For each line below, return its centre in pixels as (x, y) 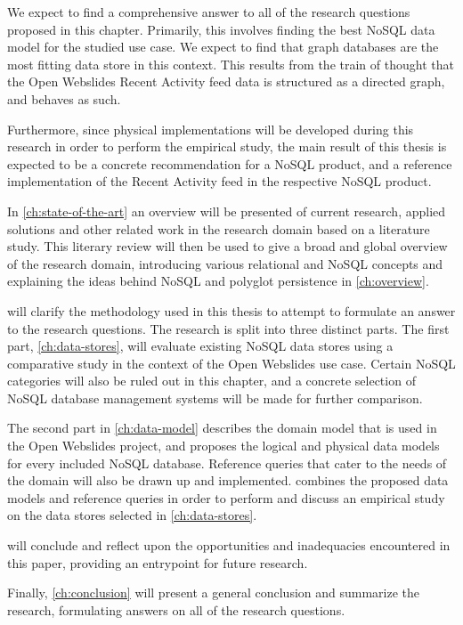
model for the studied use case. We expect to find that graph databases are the (223, 47)
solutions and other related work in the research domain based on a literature (219, 228)
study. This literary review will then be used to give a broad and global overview (227, 246)
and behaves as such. (64, 98)
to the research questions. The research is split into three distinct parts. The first (228, 328)
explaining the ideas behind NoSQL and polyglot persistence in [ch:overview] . (218, 281)
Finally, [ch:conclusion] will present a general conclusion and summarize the (214, 593)
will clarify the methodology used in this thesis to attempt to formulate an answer (231, 310)
